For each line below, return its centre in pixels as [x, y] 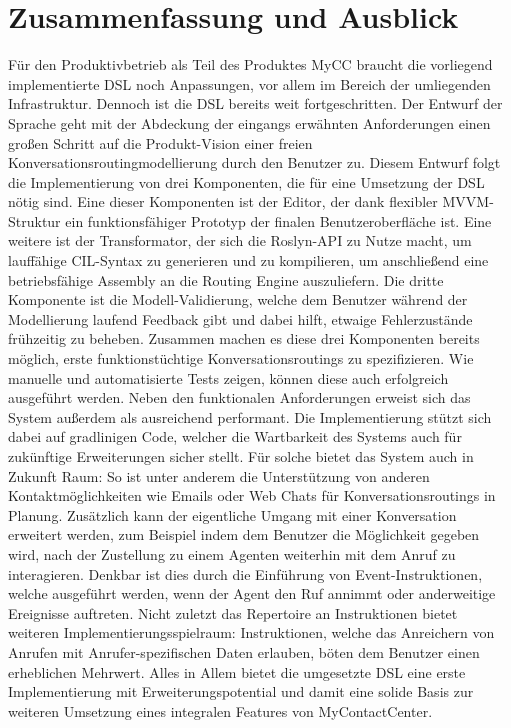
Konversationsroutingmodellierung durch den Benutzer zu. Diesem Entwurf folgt [254, 162]
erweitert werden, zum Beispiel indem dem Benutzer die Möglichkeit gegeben [244, 534]
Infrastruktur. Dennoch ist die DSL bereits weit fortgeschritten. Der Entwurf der [255, 103]
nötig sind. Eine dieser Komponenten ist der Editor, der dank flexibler [223, 201]
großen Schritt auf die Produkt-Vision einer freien [160, 142]
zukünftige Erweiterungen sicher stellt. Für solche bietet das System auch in [241, 456]
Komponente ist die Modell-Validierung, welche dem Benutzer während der [238, 299]
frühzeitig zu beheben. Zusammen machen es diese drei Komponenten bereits [244, 338]
